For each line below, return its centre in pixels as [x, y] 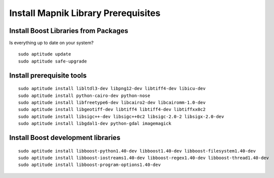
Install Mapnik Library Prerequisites [85, 13]
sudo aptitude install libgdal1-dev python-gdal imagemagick [95, 123]
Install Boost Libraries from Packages [69, 31]
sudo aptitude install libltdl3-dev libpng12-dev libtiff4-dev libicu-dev [112, 88]
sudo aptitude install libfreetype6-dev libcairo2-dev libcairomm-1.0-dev [112, 103]
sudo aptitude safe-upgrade [53, 61]
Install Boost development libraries [65, 138]
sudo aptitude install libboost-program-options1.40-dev [90, 165]
